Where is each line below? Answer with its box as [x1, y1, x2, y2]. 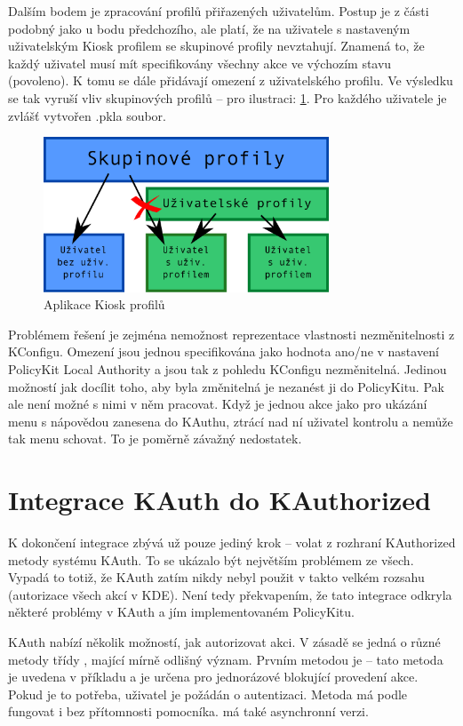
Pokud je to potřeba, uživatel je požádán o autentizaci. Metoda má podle [8, 684, 408, 703]
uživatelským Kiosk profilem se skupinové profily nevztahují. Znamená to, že [8, 36, 425, 55]
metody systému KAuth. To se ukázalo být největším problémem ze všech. [8, 550, 414, 569]
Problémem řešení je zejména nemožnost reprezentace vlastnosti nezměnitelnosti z [8, 324, 455, 343]
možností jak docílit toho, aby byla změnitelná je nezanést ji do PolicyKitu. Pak [8, 377, 444, 395]
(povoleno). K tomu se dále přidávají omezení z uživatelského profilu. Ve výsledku [8, 71, 453, 90]
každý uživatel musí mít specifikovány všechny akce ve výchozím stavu [8, 53, 392, 72]
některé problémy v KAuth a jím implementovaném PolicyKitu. [8, 602, 355, 621]
